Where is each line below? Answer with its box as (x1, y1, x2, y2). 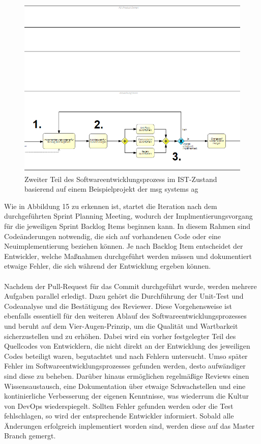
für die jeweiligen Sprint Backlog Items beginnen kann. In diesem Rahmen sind (4, 221, 251, 231)
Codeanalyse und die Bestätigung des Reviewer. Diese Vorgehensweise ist (4, 300, 232, 311)
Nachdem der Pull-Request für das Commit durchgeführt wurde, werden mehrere (4, 280, 257, 291)
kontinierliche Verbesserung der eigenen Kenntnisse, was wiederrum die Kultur (4, 390, 249, 401)
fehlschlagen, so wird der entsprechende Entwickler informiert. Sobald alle (4, 410, 234, 421)
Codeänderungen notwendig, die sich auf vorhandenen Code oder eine (4, 230, 221, 241)
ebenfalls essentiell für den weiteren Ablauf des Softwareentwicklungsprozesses (4, 310, 247, 321)
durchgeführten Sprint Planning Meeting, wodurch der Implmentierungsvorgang (4, 211, 253, 221)
